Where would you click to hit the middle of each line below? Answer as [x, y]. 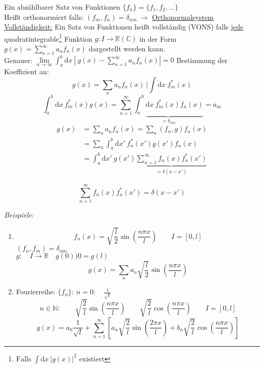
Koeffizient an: [27, 71]
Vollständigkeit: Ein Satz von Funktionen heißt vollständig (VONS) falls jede [124, 27]
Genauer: [18, 60]
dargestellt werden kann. [127, 49]
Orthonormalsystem [183, 17]
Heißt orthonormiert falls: [44, 17]
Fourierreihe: [36, 292]
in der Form [158, 38]
